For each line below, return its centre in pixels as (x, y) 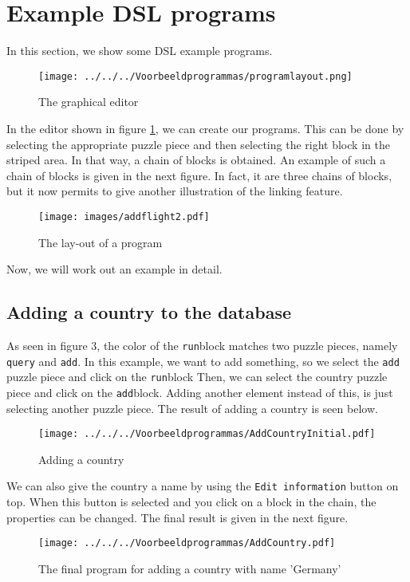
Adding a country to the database (149, 312)
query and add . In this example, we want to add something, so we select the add (203, 361)
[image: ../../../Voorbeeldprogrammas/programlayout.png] (195, 76)
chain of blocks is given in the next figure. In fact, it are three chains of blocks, (199, 175)
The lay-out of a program (101, 242)
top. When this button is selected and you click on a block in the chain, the (191, 502)
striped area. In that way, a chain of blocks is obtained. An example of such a (196, 160)
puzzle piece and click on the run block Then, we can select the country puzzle (197, 377)
